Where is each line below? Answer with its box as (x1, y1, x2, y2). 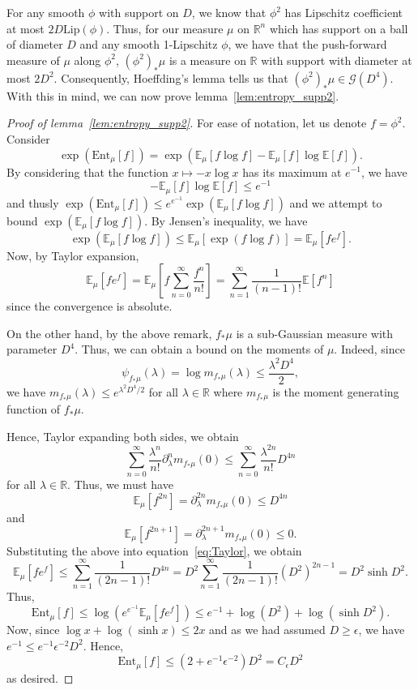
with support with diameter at (261, 51, 412, 68)
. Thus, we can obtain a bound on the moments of (75, 341, 324, 358)
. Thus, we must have (67, 475, 173, 492)
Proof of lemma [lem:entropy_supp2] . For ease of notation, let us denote (6, 114, 367, 131)
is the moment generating (272, 383, 399, 400)
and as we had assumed (209, 621, 326, 638)
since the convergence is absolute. (6, 298, 173, 315)
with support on (99, 4, 179, 20)
